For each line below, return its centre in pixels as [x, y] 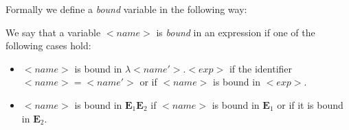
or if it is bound [310, 104]
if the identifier [261, 68]
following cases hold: [48, 45]
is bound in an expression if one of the [236, 32]
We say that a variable [53, 32]
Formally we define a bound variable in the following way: [126, 9]
